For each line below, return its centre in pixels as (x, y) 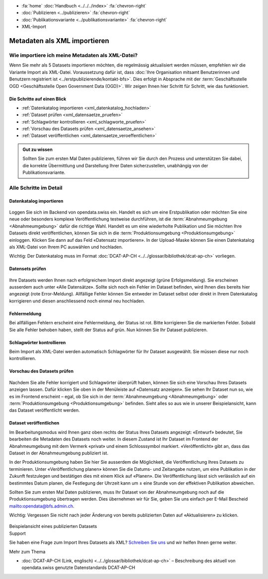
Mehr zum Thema (27, 552)
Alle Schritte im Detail (36, 188)
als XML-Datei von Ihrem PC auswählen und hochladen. (66, 247)
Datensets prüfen (28, 269)
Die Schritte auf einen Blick (38, 99)
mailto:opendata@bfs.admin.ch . (42, 506)
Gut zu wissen (38, 149)
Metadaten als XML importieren (59, 40)
